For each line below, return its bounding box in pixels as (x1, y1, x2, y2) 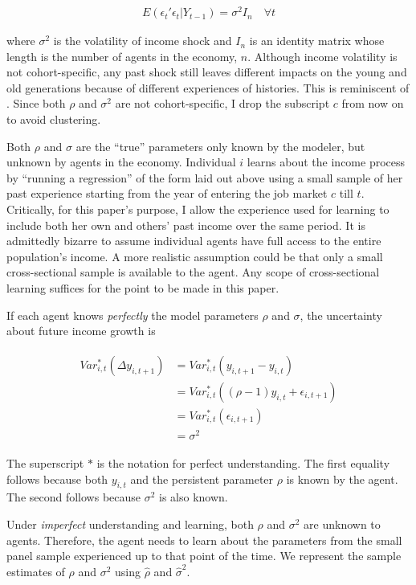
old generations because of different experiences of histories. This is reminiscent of (6, 79, 410, 96)
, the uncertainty (300, 306, 382, 323)
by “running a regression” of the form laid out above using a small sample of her (6, 169, 403, 186)
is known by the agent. (286, 470, 398, 487)
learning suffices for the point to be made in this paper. (6, 280, 279, 297)
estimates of (6, 562, 65, 579)
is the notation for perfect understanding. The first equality (96, 455, 390, 472)
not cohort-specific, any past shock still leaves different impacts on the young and (6, 63, 407, 80)
